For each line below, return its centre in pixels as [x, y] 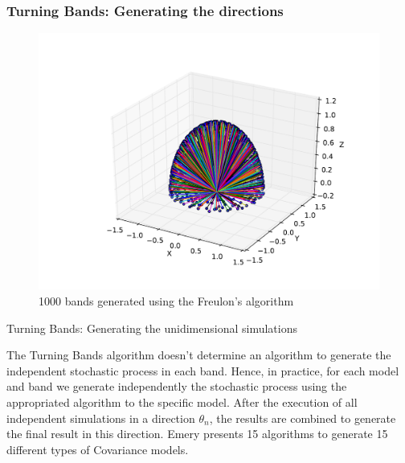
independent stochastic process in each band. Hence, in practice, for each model [203, 370]
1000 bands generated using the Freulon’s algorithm [166, 301]
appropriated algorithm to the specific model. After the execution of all [182, 402]
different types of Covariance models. [98, 449]
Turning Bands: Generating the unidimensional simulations [152, 328]
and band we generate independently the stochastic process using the [177, 386]
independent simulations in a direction [101, 418]
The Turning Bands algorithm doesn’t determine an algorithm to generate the [199, 355]
